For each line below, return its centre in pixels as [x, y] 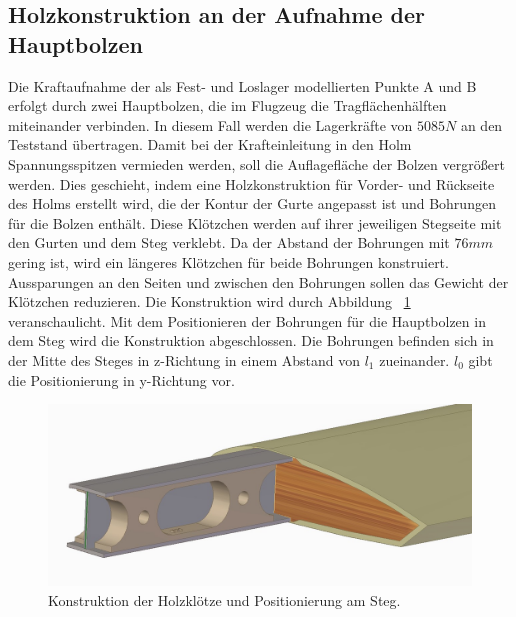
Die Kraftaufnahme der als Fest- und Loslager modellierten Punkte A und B [242, 85]
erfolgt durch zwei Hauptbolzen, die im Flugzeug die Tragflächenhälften [227, 105]
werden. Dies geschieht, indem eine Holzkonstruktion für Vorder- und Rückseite [251, 183]
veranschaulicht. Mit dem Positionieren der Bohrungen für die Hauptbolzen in [247, 320]
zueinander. [414, 359]
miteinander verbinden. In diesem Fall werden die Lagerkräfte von [210, 124]
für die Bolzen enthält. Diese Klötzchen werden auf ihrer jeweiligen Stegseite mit [255, 222]
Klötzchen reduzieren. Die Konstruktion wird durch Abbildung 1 [209, 301]
